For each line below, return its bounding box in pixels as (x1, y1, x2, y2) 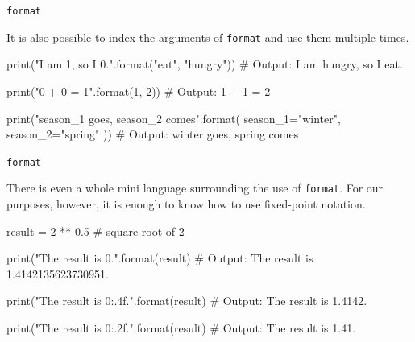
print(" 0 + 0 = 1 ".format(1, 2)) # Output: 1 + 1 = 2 (6, 82, 271, 99)
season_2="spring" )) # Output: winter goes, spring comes (6, 126, 299, 142)
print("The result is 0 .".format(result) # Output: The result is (6, 249, 313, 266)
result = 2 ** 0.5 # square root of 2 (6, 222, 185, 239)
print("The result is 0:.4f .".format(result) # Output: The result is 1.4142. (6, 292, 367, 309)
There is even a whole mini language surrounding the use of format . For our (6, 179, 384, 196)
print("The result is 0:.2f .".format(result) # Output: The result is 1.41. (6, 319, 356, 336)
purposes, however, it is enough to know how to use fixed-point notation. (6, 196, 366, 212)
